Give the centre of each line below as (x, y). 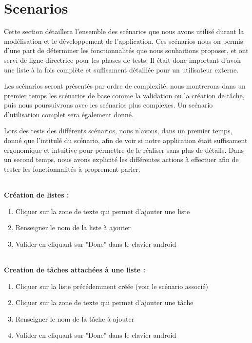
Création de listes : (37, 195)
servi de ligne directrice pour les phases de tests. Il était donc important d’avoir (123, 60)
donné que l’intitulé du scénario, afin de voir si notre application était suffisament (126, 140)
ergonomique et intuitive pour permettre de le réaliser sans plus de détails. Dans (124, 150)
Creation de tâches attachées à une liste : (75, 270)
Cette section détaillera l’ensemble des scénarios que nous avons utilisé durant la (124, 31)
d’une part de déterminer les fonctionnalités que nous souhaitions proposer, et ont (126, 50)
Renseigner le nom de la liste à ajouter (73, 227)
